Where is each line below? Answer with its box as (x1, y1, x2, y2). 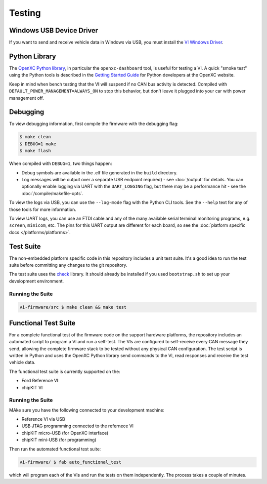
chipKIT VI (21, 384, 43, 390)
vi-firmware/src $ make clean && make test (19, 304, 127, 310)
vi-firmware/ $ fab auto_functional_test (19, 459, 122, 465)
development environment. (9, 278, 64, 284)
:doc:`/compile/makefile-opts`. (21, 190, 84, 196)
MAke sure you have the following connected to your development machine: (9, 407, 165, 413)
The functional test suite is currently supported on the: (9, 368, 121, 374)
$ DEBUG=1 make (19, 141, 56, 147)
